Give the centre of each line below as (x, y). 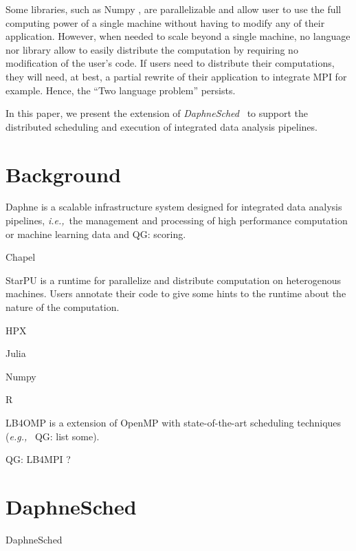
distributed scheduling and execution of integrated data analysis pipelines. (162, 126)
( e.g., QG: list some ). (53, 436)
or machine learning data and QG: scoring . (96, 234)
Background (64, 174)
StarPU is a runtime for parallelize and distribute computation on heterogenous (173, 280)
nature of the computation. (63, 307)
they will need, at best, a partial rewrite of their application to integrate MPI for (176, 76)
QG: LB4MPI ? (38, 459)
